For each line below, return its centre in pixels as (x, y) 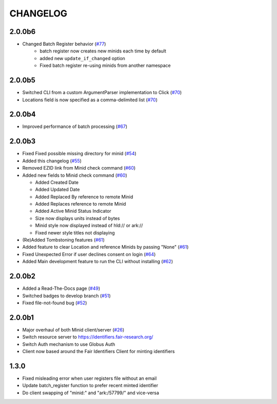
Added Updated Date (57, 190)
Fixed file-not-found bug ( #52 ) (55, 303)
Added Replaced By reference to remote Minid (84, 197)
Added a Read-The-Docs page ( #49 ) (61, 288)
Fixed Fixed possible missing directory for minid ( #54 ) (80, 154)
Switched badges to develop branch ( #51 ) (67, 296)
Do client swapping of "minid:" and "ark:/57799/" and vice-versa (91, 393)
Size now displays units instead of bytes (77, 218)
